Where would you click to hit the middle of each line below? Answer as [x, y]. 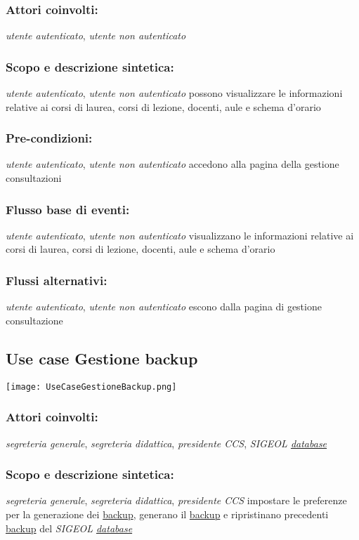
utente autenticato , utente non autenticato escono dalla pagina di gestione [164, 307]
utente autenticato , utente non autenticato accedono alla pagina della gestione [172, 164]
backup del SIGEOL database [69, 528]
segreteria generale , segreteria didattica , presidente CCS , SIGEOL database [167, 443]
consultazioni [34, 178]
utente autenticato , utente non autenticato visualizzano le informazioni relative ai [180, 235]
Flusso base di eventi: [68, 209]
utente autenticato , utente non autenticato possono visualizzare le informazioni [174, 93]
